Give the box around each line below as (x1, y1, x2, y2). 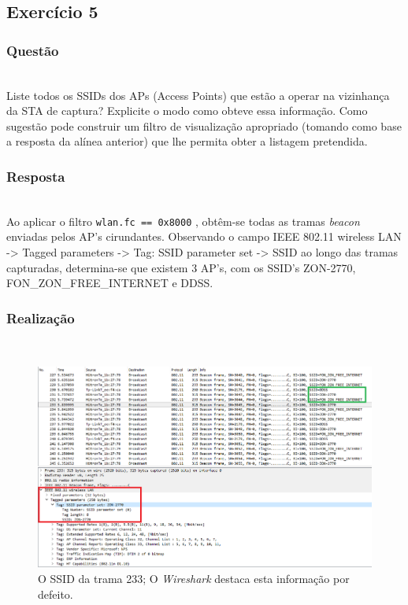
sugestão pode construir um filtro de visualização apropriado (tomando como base (6, 117, 402, 134)
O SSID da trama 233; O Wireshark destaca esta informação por (38, 570, 350, 586)
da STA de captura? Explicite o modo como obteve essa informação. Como (6, 102, 368, 119)
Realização (6, 308, 75, 327)
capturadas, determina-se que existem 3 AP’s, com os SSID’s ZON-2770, (6, 259, 356, 275)
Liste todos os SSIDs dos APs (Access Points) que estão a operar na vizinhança (6, 87, 390, 103)
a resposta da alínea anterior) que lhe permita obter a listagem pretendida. (6, 133, 368, 149)
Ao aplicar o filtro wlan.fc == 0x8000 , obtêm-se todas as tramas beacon (6, 212, 360, 229)
